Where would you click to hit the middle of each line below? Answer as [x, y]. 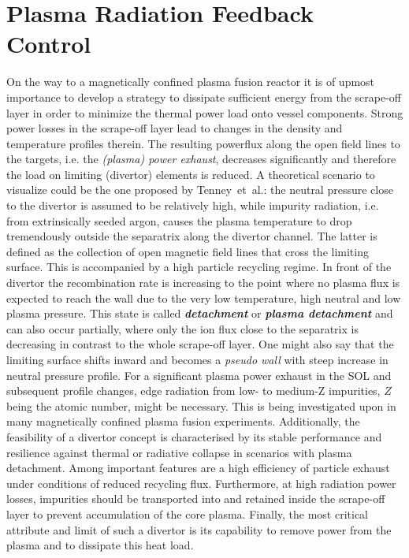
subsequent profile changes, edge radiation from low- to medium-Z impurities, [193, 391]
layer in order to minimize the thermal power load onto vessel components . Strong [205, 112]
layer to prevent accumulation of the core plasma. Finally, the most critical [187, 513]
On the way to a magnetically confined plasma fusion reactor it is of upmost [191, 82]
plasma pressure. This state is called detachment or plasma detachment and [200, 313]
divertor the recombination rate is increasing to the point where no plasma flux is [203, 283]
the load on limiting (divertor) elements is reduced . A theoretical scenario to [191, 174]
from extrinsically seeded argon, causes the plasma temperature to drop [179, 220]
